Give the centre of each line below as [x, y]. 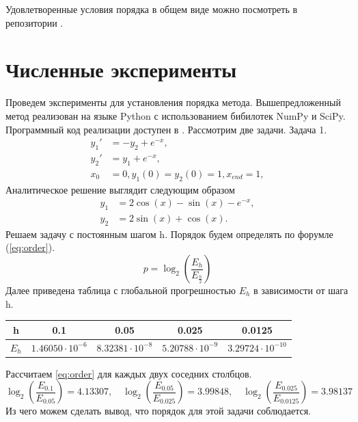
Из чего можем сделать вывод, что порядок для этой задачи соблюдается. [158, 411]
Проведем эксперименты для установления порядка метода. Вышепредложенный [173, 102]
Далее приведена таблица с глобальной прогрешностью [121, 290]
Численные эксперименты [121, 69]
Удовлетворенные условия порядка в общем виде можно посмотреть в [152, 9]
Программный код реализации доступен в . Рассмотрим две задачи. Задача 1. [166, 129]
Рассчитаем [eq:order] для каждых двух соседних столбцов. [129, 373]
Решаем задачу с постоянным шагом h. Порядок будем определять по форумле [169, 234]
